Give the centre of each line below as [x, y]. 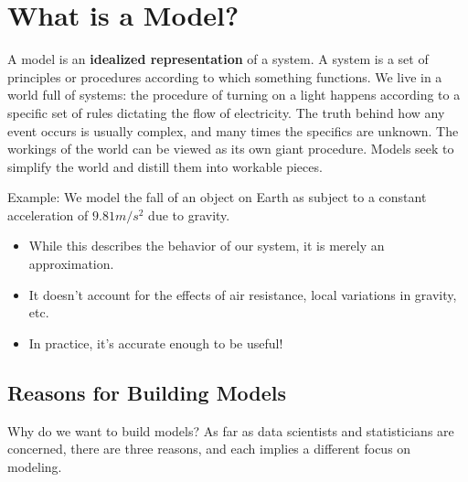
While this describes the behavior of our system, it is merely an [207, 246]
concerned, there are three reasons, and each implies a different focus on [209, 449]
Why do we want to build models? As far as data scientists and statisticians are [231, 430]
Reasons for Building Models [147, 392]
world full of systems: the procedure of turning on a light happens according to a [234, 95]
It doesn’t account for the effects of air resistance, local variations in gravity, [243, 294]
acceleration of [48, 214]
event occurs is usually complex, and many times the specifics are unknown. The [233, 130]
